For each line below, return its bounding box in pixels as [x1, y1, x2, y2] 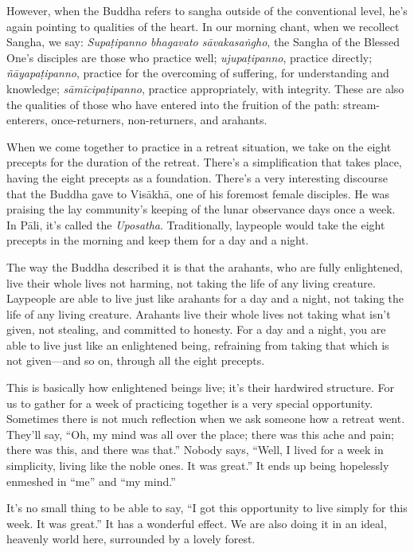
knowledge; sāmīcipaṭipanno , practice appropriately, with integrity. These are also [6, 80, 404, 96]
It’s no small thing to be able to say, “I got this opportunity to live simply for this [6, 499, 408, 516]
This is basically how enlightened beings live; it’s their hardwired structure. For [6, 379, 395, 396]
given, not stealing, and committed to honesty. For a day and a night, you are [6, 321, 386, 338]
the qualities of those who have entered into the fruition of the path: [6, 96, 340, 112]
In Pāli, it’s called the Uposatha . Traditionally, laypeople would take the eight [6, 216, 385, 233]
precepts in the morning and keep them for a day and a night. [6, 232, 309, 249]
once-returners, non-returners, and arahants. [51, 112, 268, 128]
